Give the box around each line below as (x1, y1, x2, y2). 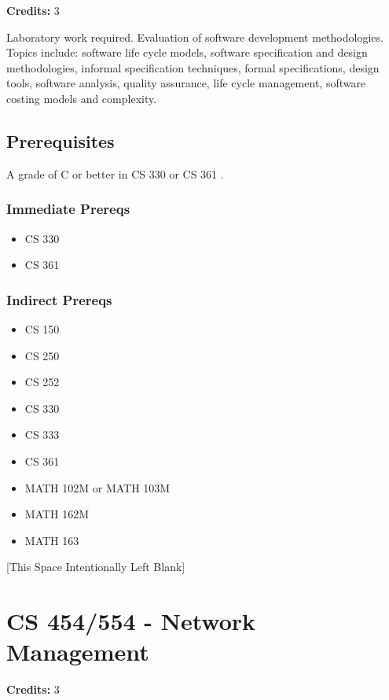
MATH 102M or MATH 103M (24, 479, 171, 496)
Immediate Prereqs (6, 199, 130, 219)
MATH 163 (24, 532, 79, 548)
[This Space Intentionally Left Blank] (6, 558, 185, 575)
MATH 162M (24, 506, 90, 522)
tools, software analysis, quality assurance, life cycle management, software (6, 75, 366, 91)
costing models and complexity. (6, 90, 157, 106)
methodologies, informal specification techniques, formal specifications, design (6, 59, 380, 76)
